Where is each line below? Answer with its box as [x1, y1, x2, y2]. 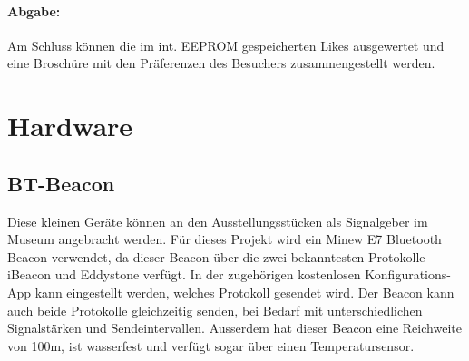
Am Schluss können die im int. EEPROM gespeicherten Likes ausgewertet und [7, 35, 445, 54]
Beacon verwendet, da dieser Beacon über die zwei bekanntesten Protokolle [7, 247, 425, 266]
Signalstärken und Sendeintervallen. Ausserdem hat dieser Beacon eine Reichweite [7, 318, 462, 337]
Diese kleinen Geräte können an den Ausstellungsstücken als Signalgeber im [7, 211, 428, 230]
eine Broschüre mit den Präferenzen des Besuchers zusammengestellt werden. [7, 54, 435, 73]
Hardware [7, 107, 133, 144]
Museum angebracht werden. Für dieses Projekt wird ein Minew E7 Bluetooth [7, 229, 442, 249]
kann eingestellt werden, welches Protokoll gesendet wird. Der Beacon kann [34, 282, 454, 301]
